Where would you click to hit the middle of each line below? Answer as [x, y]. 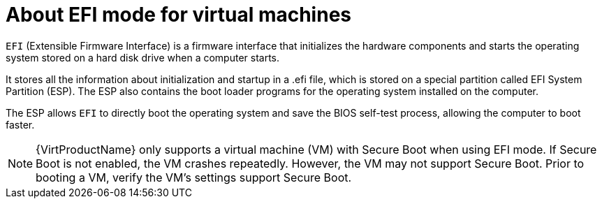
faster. [20, 124]
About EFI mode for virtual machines [178, 15]
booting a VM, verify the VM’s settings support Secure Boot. [194, 177]
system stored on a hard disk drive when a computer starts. [142, 57]
